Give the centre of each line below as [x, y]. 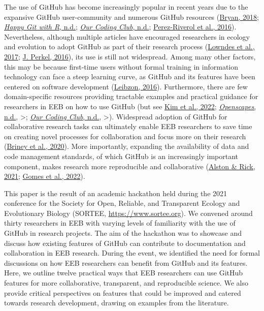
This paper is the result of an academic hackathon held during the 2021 [116, 193]
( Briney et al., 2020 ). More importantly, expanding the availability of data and [127, 146]
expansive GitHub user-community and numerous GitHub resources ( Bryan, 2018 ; [131, 17]
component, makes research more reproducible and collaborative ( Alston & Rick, [130, 166]
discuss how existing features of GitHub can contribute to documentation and [125, 243]
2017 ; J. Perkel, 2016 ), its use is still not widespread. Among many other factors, [130, 56]
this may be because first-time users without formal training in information [121, 66]
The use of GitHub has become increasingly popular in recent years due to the [126, 7]
